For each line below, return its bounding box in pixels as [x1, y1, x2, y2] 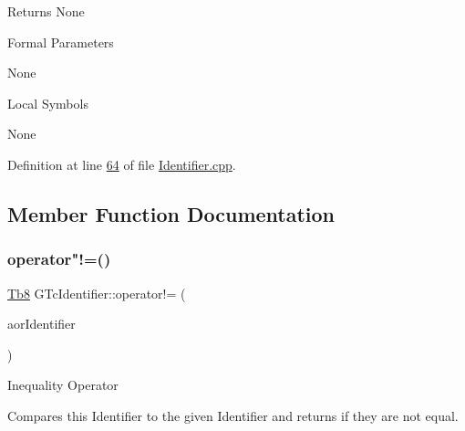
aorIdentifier [7, 314, 76, 333]
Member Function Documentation [7, 199, 336, 227]
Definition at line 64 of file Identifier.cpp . [7, 154, 236, 173]
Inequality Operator [7, 375, 119, 394]
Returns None [7, 2, 85, 20]
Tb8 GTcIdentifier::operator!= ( [7, 283, 186, 302]
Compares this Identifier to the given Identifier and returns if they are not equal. [7, 405, 459, 425]
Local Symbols [7, 93, 88, 112]
